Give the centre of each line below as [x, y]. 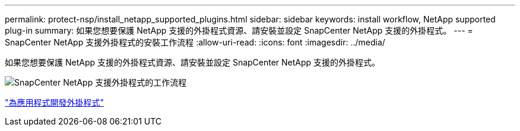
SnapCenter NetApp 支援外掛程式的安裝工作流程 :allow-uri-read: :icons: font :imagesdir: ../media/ [195, 42]
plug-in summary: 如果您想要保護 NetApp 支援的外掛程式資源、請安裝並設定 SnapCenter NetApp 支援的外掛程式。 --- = [239, 30]
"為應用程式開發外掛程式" [55, 102]
